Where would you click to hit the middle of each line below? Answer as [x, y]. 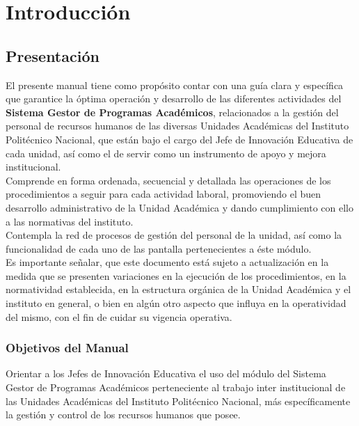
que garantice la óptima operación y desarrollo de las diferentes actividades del [174, 98]
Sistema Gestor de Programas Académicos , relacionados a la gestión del [172, 112]
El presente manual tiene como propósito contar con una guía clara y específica [175, 85]
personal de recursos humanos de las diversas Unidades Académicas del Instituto [177, 126]
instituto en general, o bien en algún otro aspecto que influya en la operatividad [176, 303]
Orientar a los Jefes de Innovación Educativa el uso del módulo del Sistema [166, 373]
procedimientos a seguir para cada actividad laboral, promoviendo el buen [163, 194]
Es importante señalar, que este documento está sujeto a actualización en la [167, 262]
